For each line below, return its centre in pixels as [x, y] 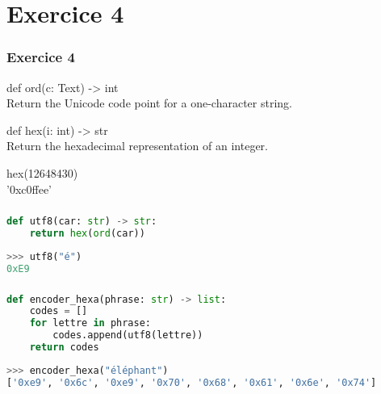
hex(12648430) [42, 172]
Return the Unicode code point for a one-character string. [149, 103]
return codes [64, 347]
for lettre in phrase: [90, 323]
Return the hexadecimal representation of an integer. [137, 146]
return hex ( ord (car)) [87, 233]
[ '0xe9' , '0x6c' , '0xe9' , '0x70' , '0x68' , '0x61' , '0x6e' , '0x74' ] [192, 382]
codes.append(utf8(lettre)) [128, 335]
